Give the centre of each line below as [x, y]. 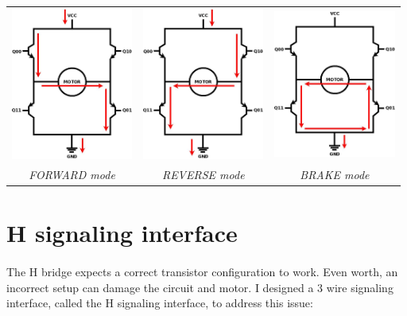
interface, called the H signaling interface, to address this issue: [160, 303]
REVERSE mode [203, 174]
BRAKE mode [335, 174]
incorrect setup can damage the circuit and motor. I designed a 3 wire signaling [200, 287]
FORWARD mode [72, 174]
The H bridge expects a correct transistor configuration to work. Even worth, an [202, 271]
